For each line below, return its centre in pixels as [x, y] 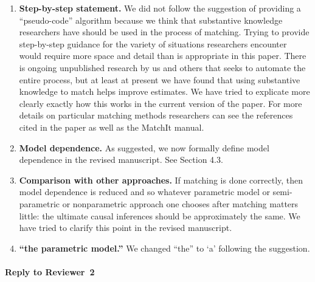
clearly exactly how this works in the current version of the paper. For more [161, 103]
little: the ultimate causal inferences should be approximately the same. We [160, 215]
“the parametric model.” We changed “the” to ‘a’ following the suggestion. [164, 248]
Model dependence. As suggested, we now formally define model [144, 147]
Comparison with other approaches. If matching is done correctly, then [161, 180]
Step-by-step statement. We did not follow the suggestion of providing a [160, 8]
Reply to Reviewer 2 [50, 271]
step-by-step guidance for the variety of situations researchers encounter [153, 43]
